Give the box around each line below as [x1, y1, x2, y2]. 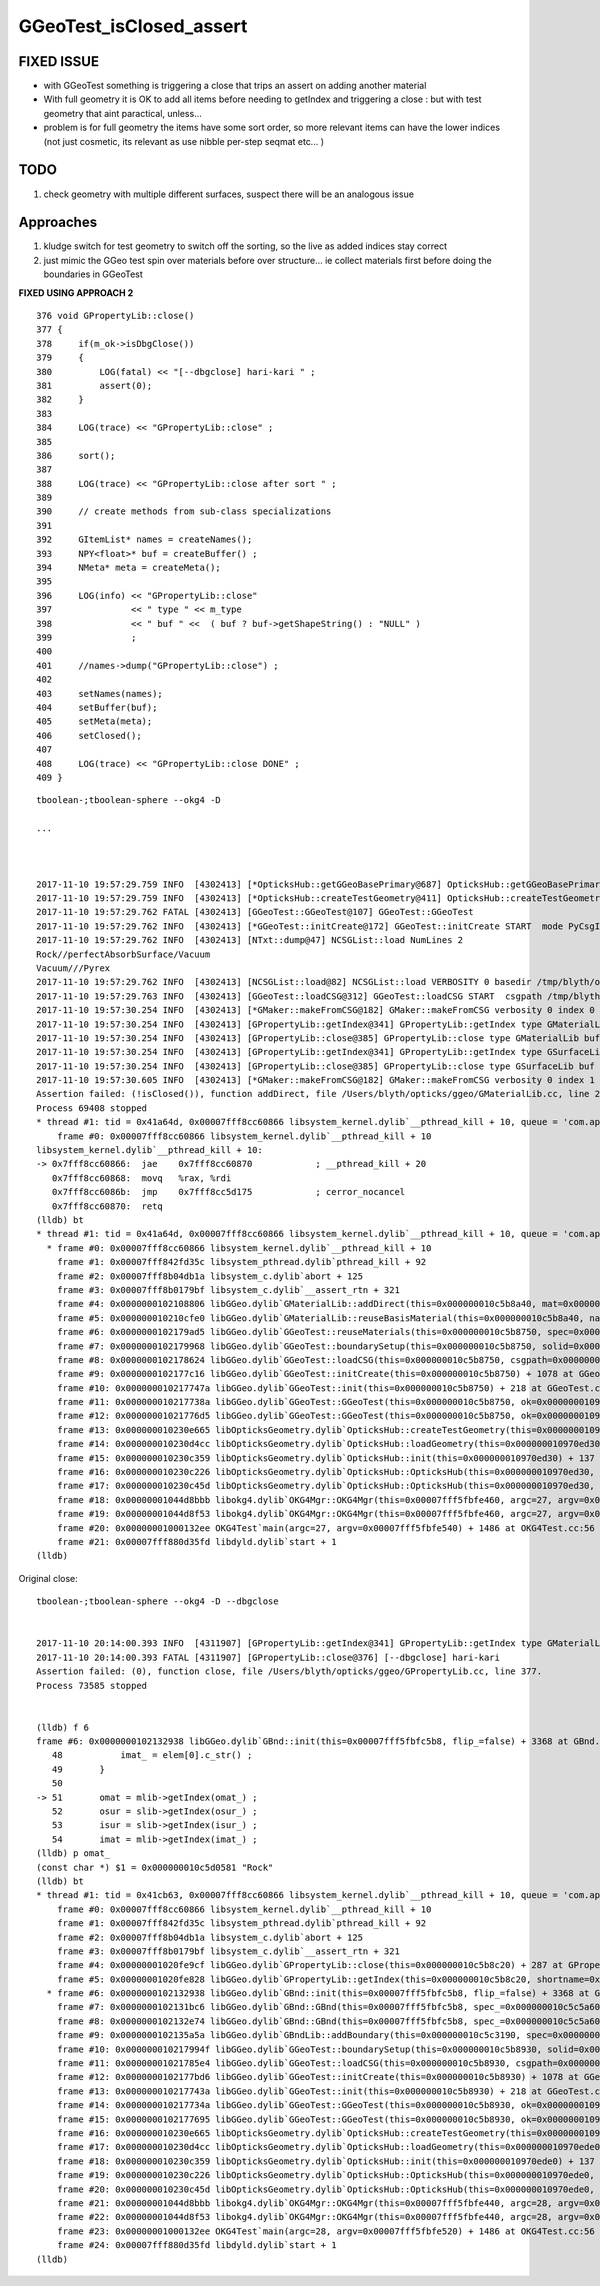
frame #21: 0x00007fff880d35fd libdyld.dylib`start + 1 [56, 1536, 337, 1547]
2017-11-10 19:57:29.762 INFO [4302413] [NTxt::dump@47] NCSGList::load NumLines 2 [36, 935, 464, 946]
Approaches [18, 214, 98, 231]
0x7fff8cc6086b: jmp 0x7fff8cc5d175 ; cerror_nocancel [51, 1186, 406, 1198]
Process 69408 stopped [36, 1102, 148, 1114]
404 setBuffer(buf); [36, 701, 158, 713]
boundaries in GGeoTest [43, 268, 144, 280]
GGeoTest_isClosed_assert [18, 15, 248, 37]
